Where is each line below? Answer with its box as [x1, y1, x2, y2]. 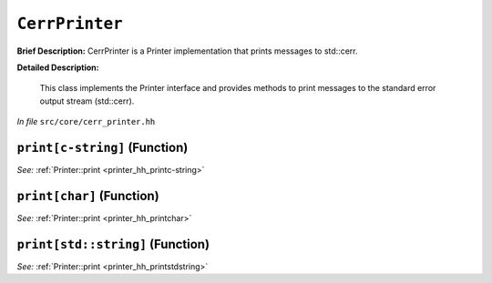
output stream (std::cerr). [39, 96, 135, 106]
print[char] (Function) [16, 187, 159, 204]
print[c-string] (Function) [16, 139, 189, 155]
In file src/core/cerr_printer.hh [16, 116, 156, 127]
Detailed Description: [16, 62, 99, 73]
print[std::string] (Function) [16, 237, 210, 252]
